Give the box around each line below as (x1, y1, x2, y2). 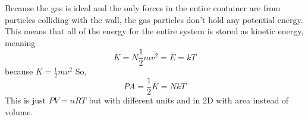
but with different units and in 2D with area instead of (89, 94, 289, 106)
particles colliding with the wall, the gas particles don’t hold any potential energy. (5, 13, 303, 25)
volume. (5, 105, 33, 118)
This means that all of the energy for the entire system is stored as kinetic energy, (5, 25, 304, 37)
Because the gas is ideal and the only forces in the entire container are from (5, 2, 281, 14)
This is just (5, 94, 46, 106)
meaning (5, 36, 36, 48)
